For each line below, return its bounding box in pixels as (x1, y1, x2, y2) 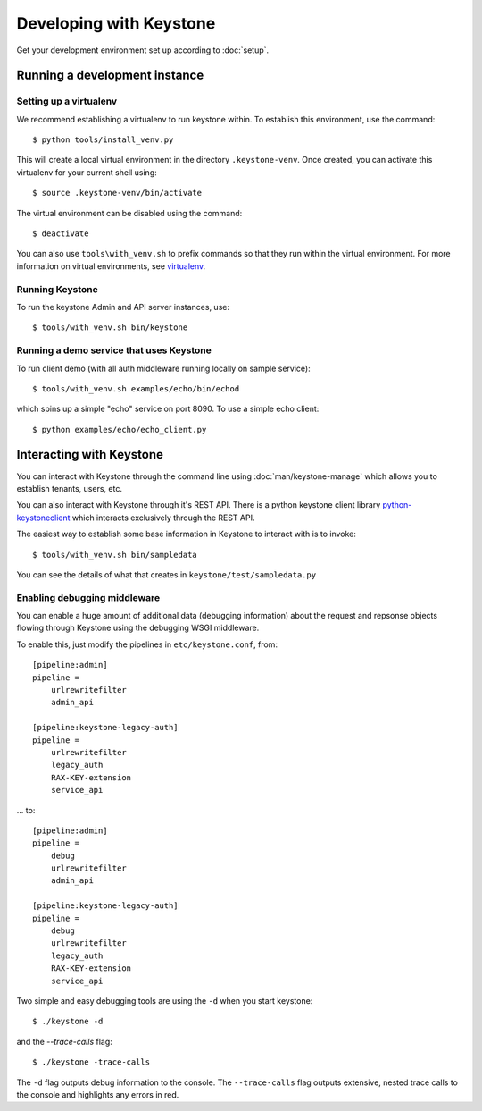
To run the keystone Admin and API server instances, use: (16, 301, 229, 312)
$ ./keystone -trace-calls (32, 1057, 151, 1067)
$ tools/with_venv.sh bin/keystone (32, 323, 188, 332)
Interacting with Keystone (16, 447, 164, 462)
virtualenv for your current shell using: (16, 166, 157, 178)
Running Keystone (16, 282, 98, 295)
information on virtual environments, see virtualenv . (16, 260, 206, 272)
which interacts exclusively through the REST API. (71, 512, 255, 523)
